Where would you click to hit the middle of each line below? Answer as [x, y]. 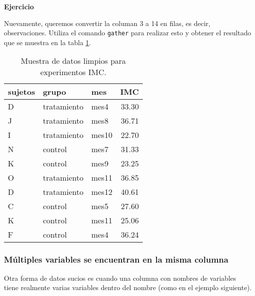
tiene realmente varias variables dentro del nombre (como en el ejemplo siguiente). [128, 287]
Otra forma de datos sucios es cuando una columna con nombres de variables [120, 278]
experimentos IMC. [73, 72]
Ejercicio [19, 6]
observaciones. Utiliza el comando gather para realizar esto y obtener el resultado [127, 33]
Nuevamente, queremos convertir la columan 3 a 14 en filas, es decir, [107, 23]
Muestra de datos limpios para [73, 61]
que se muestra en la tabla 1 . [48, 42]
